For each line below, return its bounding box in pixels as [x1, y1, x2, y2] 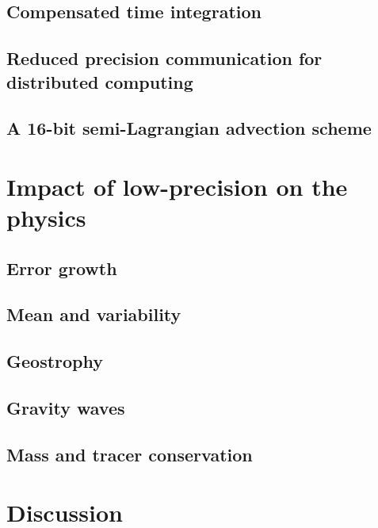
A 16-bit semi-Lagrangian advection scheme [6, 116, 372, 140]
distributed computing [6, 69, 193, 94]
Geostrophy [6, 349, 103, 373]
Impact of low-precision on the [6, 170, 348, 202]
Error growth [6, 255, 117, 280]
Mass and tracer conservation [6, 442, 253, 466]
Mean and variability [6, 302, 181, 327]
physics [6, 201, 86, 234]
